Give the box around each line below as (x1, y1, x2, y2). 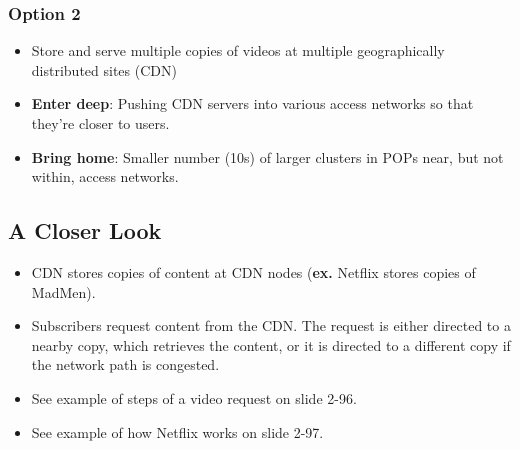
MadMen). (31, 281, 96, 302)
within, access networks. (31, 166, 179, 187)
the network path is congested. (31, 354, 220, 375)
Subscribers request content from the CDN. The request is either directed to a (31, 315, 511, 336)
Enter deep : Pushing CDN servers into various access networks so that (31, 93, 474, 114)
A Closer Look (8, 215, 162, 246)
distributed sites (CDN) (31, 59, 177, 80)
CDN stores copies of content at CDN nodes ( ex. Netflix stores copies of (31, 261, 476, 282)
